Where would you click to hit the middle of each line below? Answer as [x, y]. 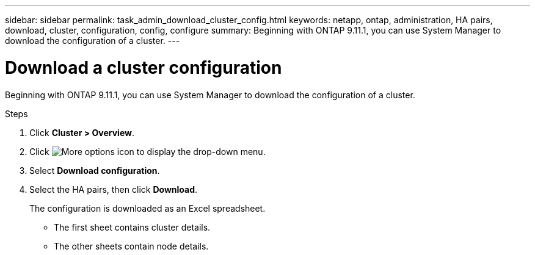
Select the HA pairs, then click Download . [114, 189]
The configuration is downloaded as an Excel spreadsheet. [147, 208]
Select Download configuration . [95, 170]
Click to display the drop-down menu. [147, 151]
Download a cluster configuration [144, 67]
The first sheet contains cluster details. [132, 227]
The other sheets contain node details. [131, 246]
